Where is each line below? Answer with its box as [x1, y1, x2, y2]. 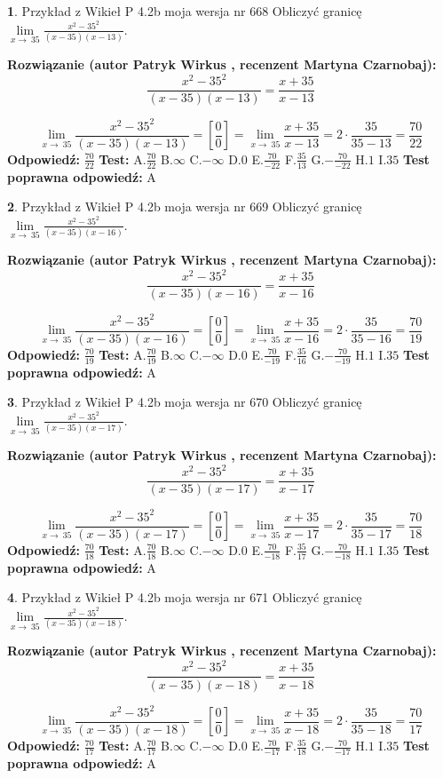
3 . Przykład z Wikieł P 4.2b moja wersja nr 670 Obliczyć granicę [7, 393, 362, 411]
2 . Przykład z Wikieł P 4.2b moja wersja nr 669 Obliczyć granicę [7, 197, 362, 216]
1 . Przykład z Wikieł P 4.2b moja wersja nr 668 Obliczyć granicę [7, 2, 362, 20]
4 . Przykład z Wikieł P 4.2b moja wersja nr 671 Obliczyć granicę [7, 588, 362, 607]
